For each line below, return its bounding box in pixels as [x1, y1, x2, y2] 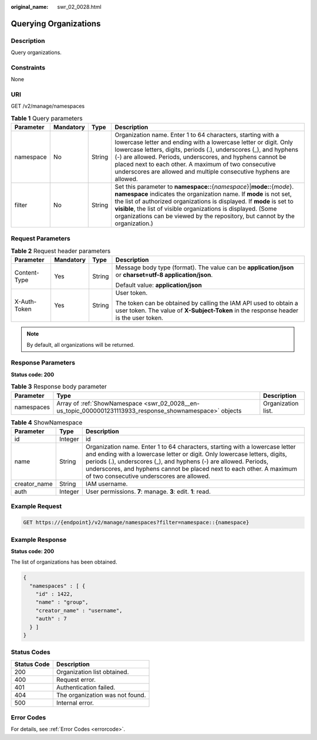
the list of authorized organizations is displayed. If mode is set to [114, 197, 294, 206]
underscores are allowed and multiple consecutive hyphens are [114, 168, 290, 176]
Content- [14, 269, 39, 277]
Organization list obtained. [56, 668, 129, 676]
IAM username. [85, 480, 128, 488]
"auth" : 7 [35, 615, 67, 622]
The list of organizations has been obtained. [11, 558, 117, 565]
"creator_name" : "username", [35, 607, 123, 614]
